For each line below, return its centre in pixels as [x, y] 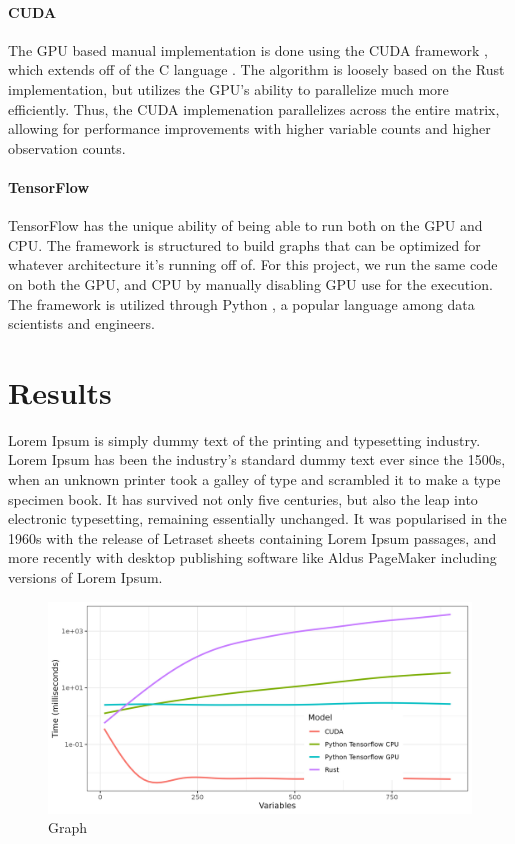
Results [60, 391]
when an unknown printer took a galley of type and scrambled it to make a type [254, 479]
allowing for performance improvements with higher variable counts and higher [249, 128]
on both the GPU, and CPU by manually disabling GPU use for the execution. [250, 283]
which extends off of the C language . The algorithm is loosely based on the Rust [256, 69]
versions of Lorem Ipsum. [85, 577]
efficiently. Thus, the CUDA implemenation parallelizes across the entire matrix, [254, 108]
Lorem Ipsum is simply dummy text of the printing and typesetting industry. [244, 439]
